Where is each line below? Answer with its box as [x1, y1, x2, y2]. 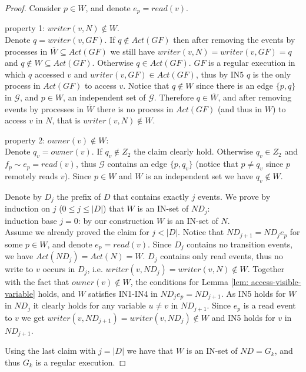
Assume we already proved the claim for [5, 226, 149, 238]
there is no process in [97, 102, 174, 115]
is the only [252, 68, 291, 80]
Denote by [5, 190, 42, 202]
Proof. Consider [5, 2, 61, 14]
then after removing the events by [173, 33, 295, 46]
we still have [110, 45, 155, 57]
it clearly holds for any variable [33, 299, 146, 311]
